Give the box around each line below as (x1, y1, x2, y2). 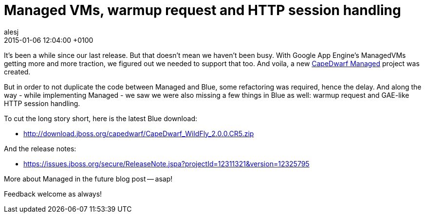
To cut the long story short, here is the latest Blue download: (4, 114, 198, 123)
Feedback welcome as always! (4, 189, 102, 198)
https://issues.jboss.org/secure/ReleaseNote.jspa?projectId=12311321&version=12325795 (23, 159, 310, 168)
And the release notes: (4, 144, 76, 153)
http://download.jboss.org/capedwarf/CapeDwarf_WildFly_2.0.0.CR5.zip (23, 129, 254, 138)
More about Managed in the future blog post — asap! (4, 174, 173, 183)
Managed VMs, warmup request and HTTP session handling (4, 2, 401, 18)
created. (4, 67, 31, 76)
